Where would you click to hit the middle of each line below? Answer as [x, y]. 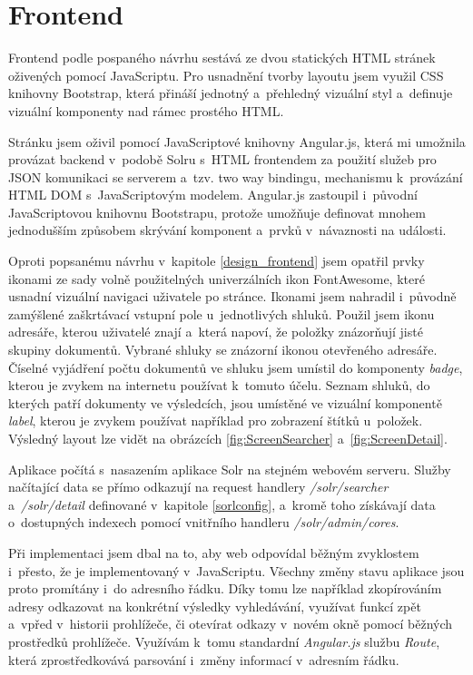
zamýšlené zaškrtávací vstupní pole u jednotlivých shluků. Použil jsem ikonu [222, 313]
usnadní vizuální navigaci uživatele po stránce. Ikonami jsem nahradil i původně [232, 296]
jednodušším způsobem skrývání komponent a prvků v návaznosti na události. [227, 230]
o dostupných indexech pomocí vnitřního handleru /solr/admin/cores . [204, 522]
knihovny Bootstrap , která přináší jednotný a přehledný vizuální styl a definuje [231, 93]
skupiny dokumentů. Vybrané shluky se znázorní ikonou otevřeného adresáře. [223, 350]
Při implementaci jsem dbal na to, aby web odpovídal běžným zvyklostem [214, 552]
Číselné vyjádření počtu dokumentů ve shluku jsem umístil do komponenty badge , [236, 367]
